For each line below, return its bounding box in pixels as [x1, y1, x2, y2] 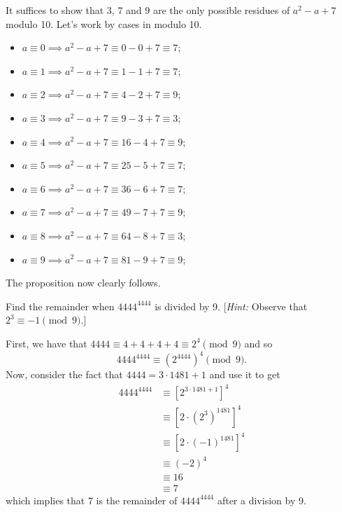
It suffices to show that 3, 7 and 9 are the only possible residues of [6, 3, 290, 17]
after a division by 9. [217, 492, 306, 507]
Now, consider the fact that [6, 367, 123, 381]
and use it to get [209, 367, 280, 381]
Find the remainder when [6, 298, 115, 313]
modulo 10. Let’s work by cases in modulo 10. [6, 16, 202, 31]
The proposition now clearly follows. [6, 275, 161, 290]
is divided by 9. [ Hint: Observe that [155, 298, 308, 313]
